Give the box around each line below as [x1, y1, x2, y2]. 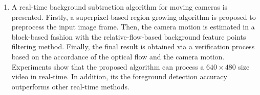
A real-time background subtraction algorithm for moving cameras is [11, 2, 228, 12]
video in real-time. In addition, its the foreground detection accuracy [11, 71, 227, 82]
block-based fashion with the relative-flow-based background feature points [11, 31, 246, 42]
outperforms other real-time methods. [11, 81, 129, 91]
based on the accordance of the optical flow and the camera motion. [11, 51, 225, 61]
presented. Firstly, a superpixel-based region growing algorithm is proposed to [11, 11, 256, 22]
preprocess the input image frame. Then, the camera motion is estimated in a [11, 21, 255, 32]
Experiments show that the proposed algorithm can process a [11, 61, 204, 72]
